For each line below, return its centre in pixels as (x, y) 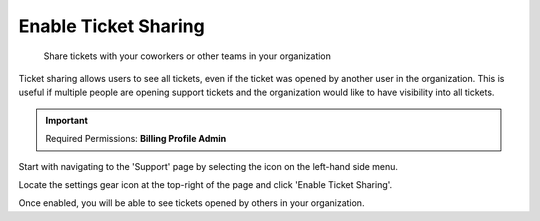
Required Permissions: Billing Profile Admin (136, 139)
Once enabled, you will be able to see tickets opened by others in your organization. (191, 203)
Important (67, 120)
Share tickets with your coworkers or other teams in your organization (187, 56)
